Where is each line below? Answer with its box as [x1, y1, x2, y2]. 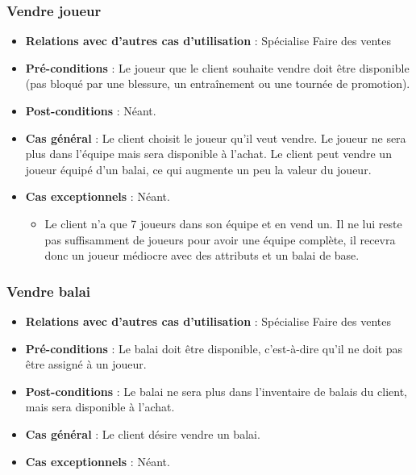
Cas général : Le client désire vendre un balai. [25, 425, 260, 442]
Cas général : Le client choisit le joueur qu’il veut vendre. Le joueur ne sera [25, 129, 406, 146]
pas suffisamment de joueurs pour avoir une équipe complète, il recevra [44, 231, 396, 248]
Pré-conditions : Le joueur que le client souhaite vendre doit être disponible [25, 59, 410, 76]
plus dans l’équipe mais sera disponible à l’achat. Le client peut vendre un [25, 145, 392, 162]
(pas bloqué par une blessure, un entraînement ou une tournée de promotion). [25, 75, 410, 92]
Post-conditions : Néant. [25, 102, 156, 119]
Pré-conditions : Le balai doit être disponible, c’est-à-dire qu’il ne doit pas [25, 340, 403, 356]
